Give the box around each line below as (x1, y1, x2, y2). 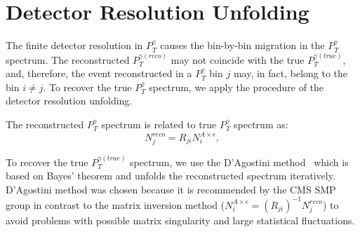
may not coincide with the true (171, 52, 305, 67)
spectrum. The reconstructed (6, 52, 130, 67)
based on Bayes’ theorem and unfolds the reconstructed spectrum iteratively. (6, 168, 335, 183)
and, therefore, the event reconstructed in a (6, 66, 192, 81)
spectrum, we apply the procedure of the (149, 79, 324, 94)
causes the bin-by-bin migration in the (160, 38, 325, 53)
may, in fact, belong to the (233, 66, 348, 81)
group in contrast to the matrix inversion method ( (6, 197, 225, 212)
